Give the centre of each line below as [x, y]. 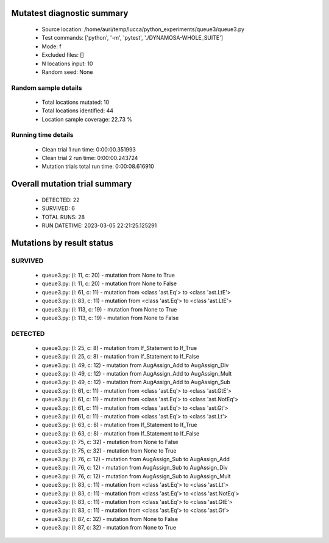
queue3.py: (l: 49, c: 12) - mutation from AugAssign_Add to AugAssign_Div [135, 365]
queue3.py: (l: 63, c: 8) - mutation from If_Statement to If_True [119, 425]
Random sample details [47, 87]
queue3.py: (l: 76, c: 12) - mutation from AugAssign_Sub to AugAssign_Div [135, 468]
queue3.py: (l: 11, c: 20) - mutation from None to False [109, 283]
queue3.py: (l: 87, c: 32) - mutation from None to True [109, 528]
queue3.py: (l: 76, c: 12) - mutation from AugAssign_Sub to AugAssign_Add [136, 459]
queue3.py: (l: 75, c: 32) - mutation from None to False [110, 442]
